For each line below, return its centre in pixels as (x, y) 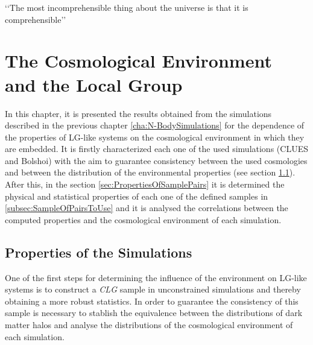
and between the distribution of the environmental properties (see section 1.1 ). (150, 172)
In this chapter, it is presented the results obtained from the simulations (138, 113)
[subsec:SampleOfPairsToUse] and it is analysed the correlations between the (147, 208)
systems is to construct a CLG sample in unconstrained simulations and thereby (153, 289)
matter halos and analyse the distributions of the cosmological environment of (149, 325)
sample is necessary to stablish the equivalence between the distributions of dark (154, 313)
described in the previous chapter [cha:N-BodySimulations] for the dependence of (155, 125)
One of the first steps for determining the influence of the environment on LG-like (156, 277)
